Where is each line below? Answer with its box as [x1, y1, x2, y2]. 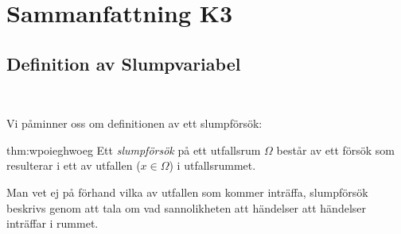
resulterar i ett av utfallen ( [6, 157, 141, 174]
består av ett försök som [276, 141, 395, 158]
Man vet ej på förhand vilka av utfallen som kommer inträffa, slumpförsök [6, 183, 368, 200]
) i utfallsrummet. [169, 157, 256, 174]
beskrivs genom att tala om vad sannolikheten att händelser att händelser [6, 199, 367, 216]
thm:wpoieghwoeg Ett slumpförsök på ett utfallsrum [6, 141, 261, 158]
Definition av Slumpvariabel [6, 51, 241, 75]
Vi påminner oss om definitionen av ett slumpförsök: [6, 115, 263, 132]
